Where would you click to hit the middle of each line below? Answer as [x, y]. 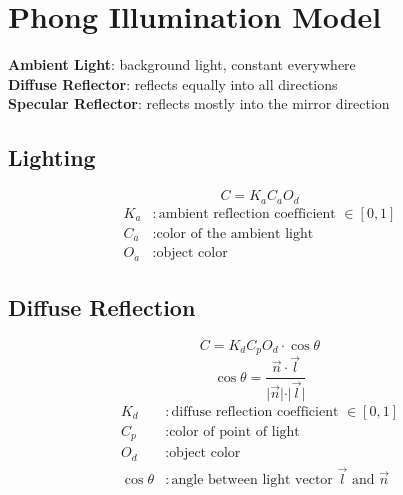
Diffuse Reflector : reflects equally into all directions [173, 83]
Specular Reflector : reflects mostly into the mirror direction [199, 103]
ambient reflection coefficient [247, 213]
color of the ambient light [235, 233]
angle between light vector [252, 479]
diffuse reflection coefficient [255, 411]
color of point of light [234, 431]
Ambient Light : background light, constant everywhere [182, 64]
